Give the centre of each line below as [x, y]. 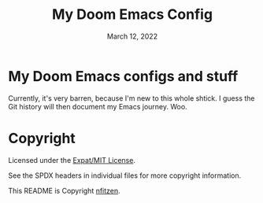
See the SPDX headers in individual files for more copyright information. [125, 175]
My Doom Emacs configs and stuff [123, 76]
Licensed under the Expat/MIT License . [72, 160]
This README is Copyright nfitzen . [64, 190]
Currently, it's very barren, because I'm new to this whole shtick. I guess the [131, 98]
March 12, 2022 [132, 36]
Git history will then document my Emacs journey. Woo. [98, 106]
